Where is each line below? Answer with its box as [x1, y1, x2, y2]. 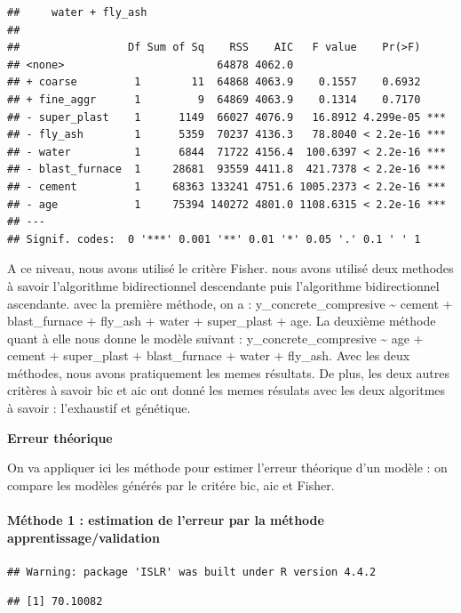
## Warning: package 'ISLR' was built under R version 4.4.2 [7, 565, 377, 578]
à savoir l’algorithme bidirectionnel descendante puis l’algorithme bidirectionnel [7, 276, 440, 294]
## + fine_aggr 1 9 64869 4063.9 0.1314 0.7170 [7, 93, 421, 106]
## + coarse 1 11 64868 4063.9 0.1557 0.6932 [7, 76, 421, 89]
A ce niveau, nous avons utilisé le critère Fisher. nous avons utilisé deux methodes [7, 259, 454, 278]
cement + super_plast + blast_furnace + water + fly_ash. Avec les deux [7, 346, 410, 365]
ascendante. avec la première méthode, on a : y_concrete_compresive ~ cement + [7, 294, 453, 312]
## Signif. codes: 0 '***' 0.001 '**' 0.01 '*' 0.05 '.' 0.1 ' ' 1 [7, 232, 421, 246]
